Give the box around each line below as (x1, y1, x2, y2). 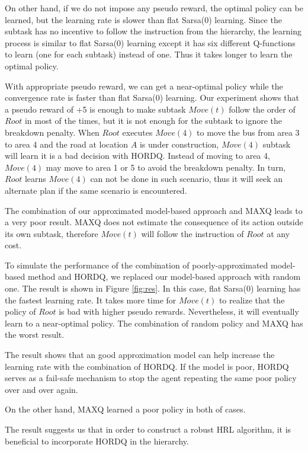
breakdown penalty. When (5, 126, 100, 138)
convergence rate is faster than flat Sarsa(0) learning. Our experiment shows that (5, 91, 299, 104)
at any (267, 227, 290, 239)
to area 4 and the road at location (5, 137, 129, 150)
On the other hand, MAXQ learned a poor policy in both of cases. (5, 403, 246, 415)
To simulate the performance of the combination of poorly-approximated (5, 258, 268, 271)
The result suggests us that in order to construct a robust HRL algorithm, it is (5, 423, 291, 435)
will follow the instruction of (141, 227, 244, 239)
